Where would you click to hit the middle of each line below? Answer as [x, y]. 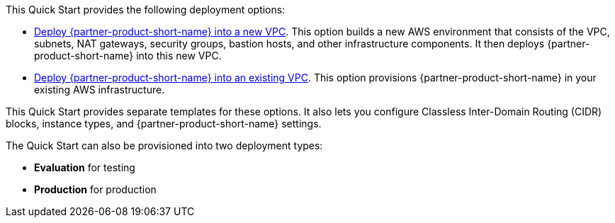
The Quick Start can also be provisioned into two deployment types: [164, 145]
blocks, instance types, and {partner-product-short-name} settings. [164, 124]
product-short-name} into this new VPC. [128, 56]
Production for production [95, 189]
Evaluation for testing [85, 167]
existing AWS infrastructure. [100, 90]
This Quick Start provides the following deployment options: [146, 10]
